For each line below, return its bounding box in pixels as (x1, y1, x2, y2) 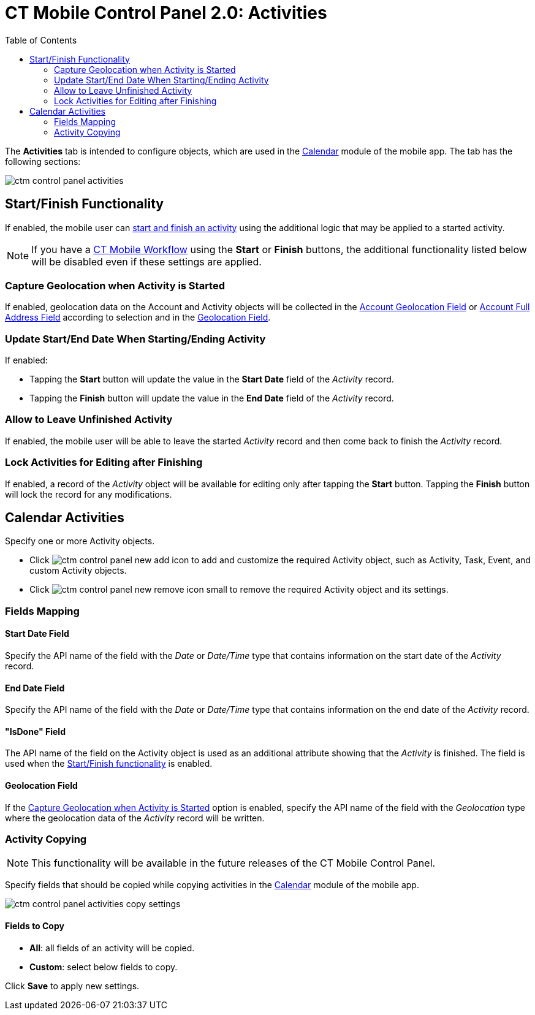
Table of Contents (5, 34, 77, 45)
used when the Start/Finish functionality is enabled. (5, 758, 213, 769)
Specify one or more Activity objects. (5, 536, 155, 547)
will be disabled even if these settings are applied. (31, 255, 262, 268)
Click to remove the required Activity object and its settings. (29, 584, 449, 595)
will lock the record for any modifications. (5, 488, 172, 500)
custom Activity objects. (29, 565, 127, 576)
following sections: (5, 156, 81, 167)
